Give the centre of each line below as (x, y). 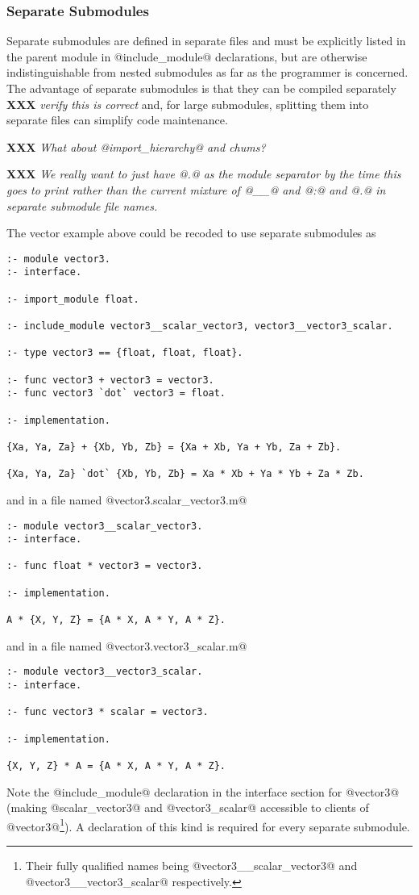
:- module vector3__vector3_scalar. (105, 672)
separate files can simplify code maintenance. (117, 120)
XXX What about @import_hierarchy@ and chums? (136, 146)
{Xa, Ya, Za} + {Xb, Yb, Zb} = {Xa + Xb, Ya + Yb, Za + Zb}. (174, 447)
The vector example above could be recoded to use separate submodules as (191, 233)
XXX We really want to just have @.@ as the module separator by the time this (204, 174)
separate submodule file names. (82, 205)
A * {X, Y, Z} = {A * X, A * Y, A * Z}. (116, 620)
